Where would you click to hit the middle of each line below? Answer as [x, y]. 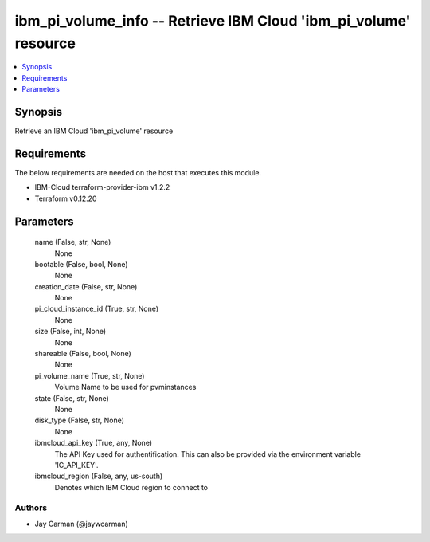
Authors [31, 508]
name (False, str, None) [73, 242]
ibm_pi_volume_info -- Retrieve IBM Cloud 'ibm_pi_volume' [213, 21]
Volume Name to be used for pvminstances [125, 387]
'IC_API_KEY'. [76, 465]
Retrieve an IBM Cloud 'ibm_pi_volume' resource [94, 131]
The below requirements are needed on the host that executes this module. [138, 172]
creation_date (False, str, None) [86, 286]
